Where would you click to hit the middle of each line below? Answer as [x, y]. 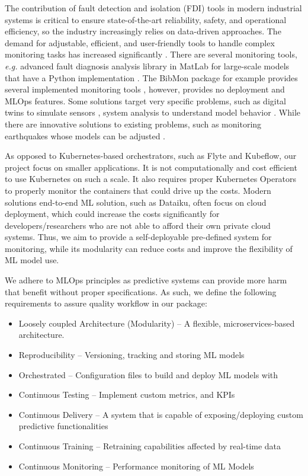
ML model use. [32, 260]
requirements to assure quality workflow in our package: [106, 303]
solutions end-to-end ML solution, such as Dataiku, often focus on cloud [136, 202]
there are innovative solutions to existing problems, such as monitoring [133, 124]
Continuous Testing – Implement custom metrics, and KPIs [127, 394]
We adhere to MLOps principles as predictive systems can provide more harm [146, 280]
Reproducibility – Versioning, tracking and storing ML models [131, 355]
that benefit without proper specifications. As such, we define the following [141, 291]
